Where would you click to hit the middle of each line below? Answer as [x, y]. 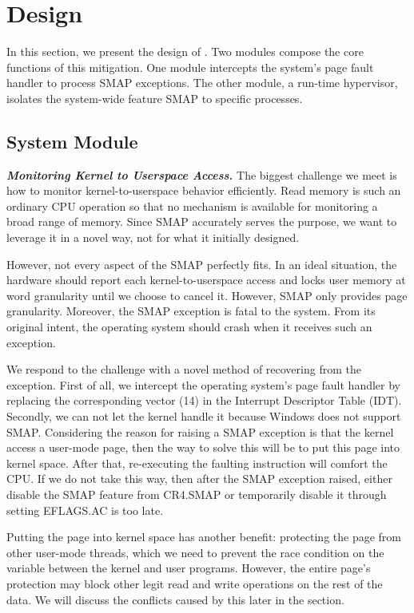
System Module [72, 141]
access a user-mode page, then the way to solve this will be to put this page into [203, 447]
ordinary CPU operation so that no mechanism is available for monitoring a [192, 206]
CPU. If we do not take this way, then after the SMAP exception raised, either [199, 479]
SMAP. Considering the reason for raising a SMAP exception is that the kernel [200, 431]
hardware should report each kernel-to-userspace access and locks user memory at [206, 280]
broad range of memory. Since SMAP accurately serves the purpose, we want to [202, 221]
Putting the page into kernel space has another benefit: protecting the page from [204, 537]
